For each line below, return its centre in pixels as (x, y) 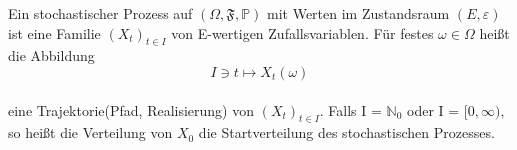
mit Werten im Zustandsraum (358, 13)
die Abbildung (51, 55)
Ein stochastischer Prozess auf (100, 13)
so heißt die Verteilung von (90, 132)
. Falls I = (350, 109)
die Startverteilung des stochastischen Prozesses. (346, 132)
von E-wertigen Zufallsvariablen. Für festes (302, 32)
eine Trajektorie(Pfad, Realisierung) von (131, 109)
